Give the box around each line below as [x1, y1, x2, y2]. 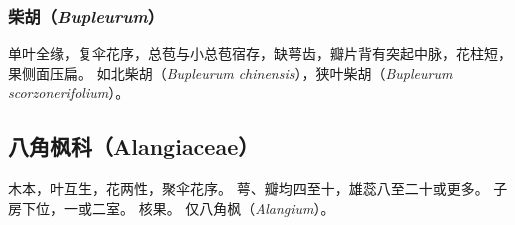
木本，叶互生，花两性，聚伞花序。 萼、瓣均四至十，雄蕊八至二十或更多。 [8, 178, 489, 199]
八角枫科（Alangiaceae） [8, 131, 260, 162]
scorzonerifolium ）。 [8, 82, 130, 103]
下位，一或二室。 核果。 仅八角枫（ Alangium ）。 [21, 197, 335, 218]
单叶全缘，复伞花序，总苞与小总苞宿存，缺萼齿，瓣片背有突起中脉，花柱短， [8, 43, 512, 64]
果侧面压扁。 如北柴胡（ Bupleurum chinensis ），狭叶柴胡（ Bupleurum [8, 62, 453, 83]
